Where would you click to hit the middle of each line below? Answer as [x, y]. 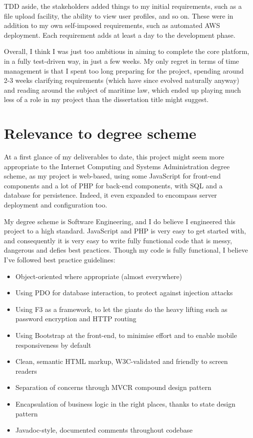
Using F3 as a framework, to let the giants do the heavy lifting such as [121, 309]
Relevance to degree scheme [100, 133]
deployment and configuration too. [56, 205]
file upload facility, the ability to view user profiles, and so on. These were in [119, 15]
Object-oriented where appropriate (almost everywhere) [99, 276]
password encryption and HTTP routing [76, 319]
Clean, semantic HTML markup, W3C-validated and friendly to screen [122, 361]
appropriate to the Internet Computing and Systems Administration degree [117, 166]
